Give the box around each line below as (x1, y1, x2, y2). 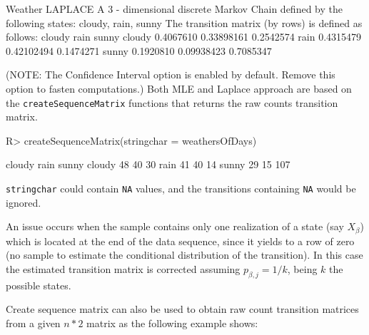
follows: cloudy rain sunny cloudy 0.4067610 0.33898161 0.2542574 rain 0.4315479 (6, 29, 362, 44)
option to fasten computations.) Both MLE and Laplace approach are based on (6, 81, 352, 96)
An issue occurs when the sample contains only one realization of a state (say (6, 219, 344, 234)
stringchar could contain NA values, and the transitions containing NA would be (6, 181, 356, 195)
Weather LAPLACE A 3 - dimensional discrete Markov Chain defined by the (6, 1, 343, 16)
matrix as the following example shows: (86, 315, 258, 330)
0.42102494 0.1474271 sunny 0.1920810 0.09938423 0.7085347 (6, 43, 272, 58)
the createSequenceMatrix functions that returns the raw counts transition (6, 95, 338, 110)
